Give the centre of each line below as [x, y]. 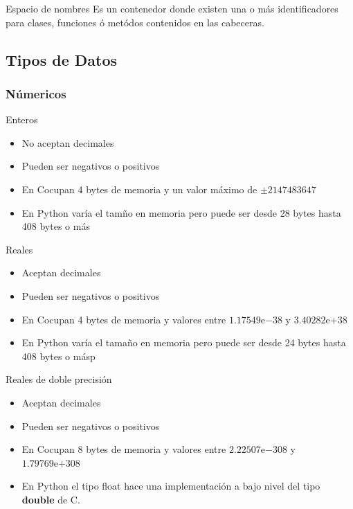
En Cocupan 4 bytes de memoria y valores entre [124, 319]
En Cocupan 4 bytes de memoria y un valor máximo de [139, 189]
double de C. [51, 499]
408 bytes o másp [58, 356]
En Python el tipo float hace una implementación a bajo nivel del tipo [171, 486]
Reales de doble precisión [59, 379]
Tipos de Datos [62, 59]
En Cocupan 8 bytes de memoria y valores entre [124, 449]
